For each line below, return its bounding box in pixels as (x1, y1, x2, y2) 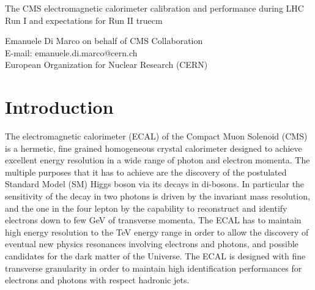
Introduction (5, 94, 114, 119)
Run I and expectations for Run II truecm (5, 13, 163, 26)
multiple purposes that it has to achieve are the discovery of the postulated (5, 165, 287, 178)
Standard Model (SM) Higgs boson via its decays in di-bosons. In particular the (5, 177, 305, 190)
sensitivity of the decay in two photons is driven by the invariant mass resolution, (5, 190, 310, 203)
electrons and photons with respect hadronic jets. (5, 273, 190, 286)
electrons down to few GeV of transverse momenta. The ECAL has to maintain (5, 214, 302, 226)
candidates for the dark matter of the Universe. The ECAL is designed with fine (5, 250, 306, 262)
